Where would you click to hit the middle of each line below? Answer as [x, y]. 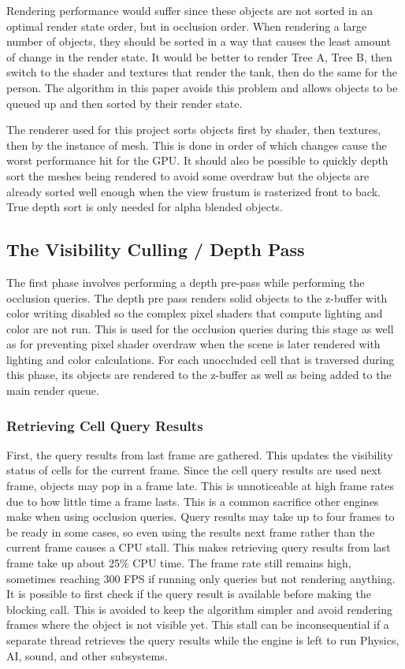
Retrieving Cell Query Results [105, 425]
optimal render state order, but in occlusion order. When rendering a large [187, 26]
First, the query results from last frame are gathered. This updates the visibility [200, 454]
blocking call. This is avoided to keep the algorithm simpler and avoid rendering [200, 609]
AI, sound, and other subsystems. [87, 655]
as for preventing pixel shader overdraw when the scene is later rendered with [193, 344]
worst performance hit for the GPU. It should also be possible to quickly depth [197, 160]
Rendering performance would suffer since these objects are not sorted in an [190, 10]
